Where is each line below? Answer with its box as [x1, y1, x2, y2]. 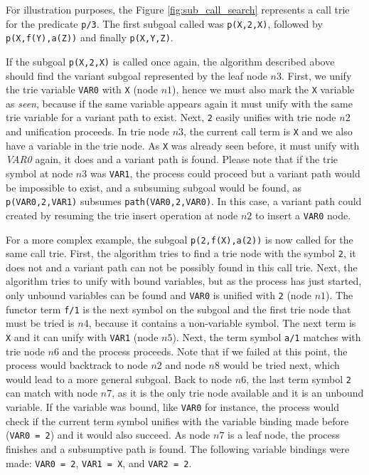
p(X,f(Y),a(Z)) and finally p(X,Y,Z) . [6, 30, 173, 45]
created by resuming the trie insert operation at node [6, 207, 238, 222]
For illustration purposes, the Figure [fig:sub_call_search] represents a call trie [6, 2, 350, 16]
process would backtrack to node [6, 357, 148, 372]
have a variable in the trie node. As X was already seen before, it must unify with [6, 137, 360, 152]
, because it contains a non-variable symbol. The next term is [88, 315, 356, 330]
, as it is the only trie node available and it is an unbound [112, 385, 364, 400]
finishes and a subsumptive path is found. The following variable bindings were [6, 441, 350, 456]
